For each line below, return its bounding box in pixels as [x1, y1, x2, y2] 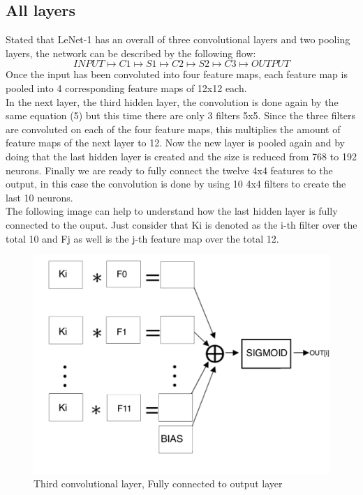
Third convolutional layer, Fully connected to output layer [34, 476, 283, 491]
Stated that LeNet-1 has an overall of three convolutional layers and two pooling [6, 32, 350, 47]
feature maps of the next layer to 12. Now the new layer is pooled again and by [6, 135, 345, 150]
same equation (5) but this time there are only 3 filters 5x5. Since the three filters [6, 108, 355, 123]
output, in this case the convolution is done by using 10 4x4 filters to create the [6, 176, 346, 191]
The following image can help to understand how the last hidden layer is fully [6, 204, 338, 218]
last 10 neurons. [6, 190, 73, 204]
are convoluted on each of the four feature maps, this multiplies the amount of [6, 121, 341, 136]
